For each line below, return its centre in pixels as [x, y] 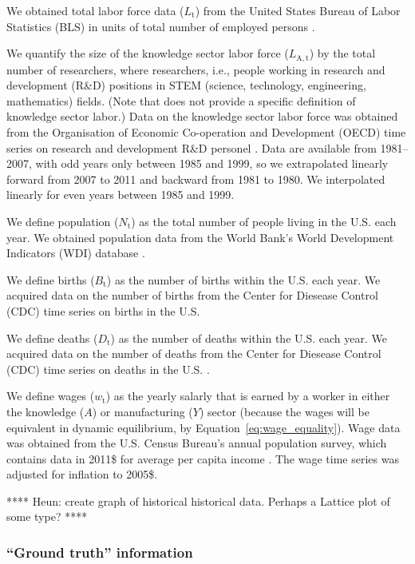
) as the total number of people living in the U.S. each [264, 221]
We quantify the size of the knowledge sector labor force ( [148, 53]
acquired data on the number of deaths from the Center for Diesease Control [194, 353]
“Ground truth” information [100, 552]
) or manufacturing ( [142, 411]
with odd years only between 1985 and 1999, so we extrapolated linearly [212, 163]
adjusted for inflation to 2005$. [82, 474]
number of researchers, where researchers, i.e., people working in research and [196, 69]
